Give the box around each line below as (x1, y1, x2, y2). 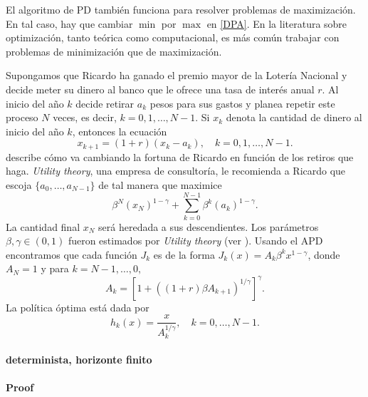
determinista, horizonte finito (6, 351, 152, 366)
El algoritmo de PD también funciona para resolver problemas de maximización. (6, 2, 356, 16)
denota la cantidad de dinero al (226, 110, 362, 125)
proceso (6, 110, 38, 125)
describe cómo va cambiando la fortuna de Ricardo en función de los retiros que (6, 149, 354, 164)
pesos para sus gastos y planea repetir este (149, 96, 335, 110)
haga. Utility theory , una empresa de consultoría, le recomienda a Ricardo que (6, 163, 346, 178)
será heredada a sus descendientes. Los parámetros (98, 219, 319, 234)
